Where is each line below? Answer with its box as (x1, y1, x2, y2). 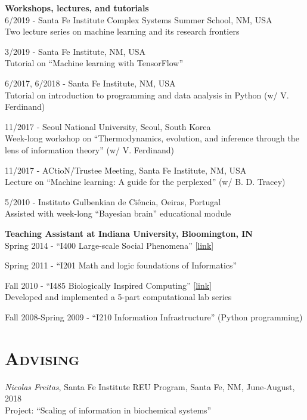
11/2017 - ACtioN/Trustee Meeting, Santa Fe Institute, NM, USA (5, 163, 247, 176)
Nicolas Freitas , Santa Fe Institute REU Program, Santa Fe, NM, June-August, (5, 380, 295, 393)
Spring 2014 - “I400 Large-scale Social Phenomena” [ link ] (5, 239, 214, 251)
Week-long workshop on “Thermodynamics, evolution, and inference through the (5, 132, 299, 144)
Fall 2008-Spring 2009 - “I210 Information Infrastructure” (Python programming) (5, 310, 303, 323)
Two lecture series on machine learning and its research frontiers (5, 25, 240, 38)
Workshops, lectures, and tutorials (5, 2, 149, 14)
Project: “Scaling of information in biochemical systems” (5, 403, 212, 416)
